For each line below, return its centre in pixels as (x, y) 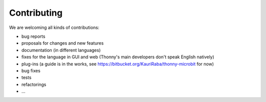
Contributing (36, 13)
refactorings (34, 84)
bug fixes (31, 71)
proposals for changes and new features (63, 43)
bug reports (33, 36)
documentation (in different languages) (61, 50)
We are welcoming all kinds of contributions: (54, 27)
